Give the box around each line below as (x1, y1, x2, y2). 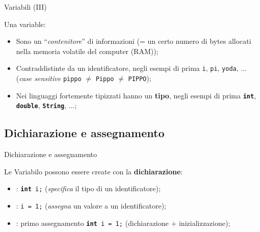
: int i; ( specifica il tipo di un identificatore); (16, 183, 161, 194)
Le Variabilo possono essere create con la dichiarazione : (4, 166, 183, 176)
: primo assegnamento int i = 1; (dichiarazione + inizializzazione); (16, 217, 230, 228)
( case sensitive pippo (16, 73, 82, 84)
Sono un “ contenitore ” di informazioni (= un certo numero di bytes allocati (16, 36, 251, 46)
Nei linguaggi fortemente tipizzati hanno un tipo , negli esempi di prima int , (16, 90, 256, 100)
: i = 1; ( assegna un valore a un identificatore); (16, 200, 166, 211)
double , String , (16, 100, 67, 111)
